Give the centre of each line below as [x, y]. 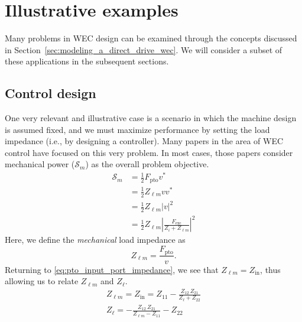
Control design [51, 93]
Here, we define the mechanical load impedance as [95, 240]
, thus [270, 269]
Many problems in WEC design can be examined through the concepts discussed [151, 38]
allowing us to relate [42, 281]
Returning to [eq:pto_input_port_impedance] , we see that [112, 269]
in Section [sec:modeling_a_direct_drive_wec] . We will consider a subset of [144, 49]
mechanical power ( [40, 164]
